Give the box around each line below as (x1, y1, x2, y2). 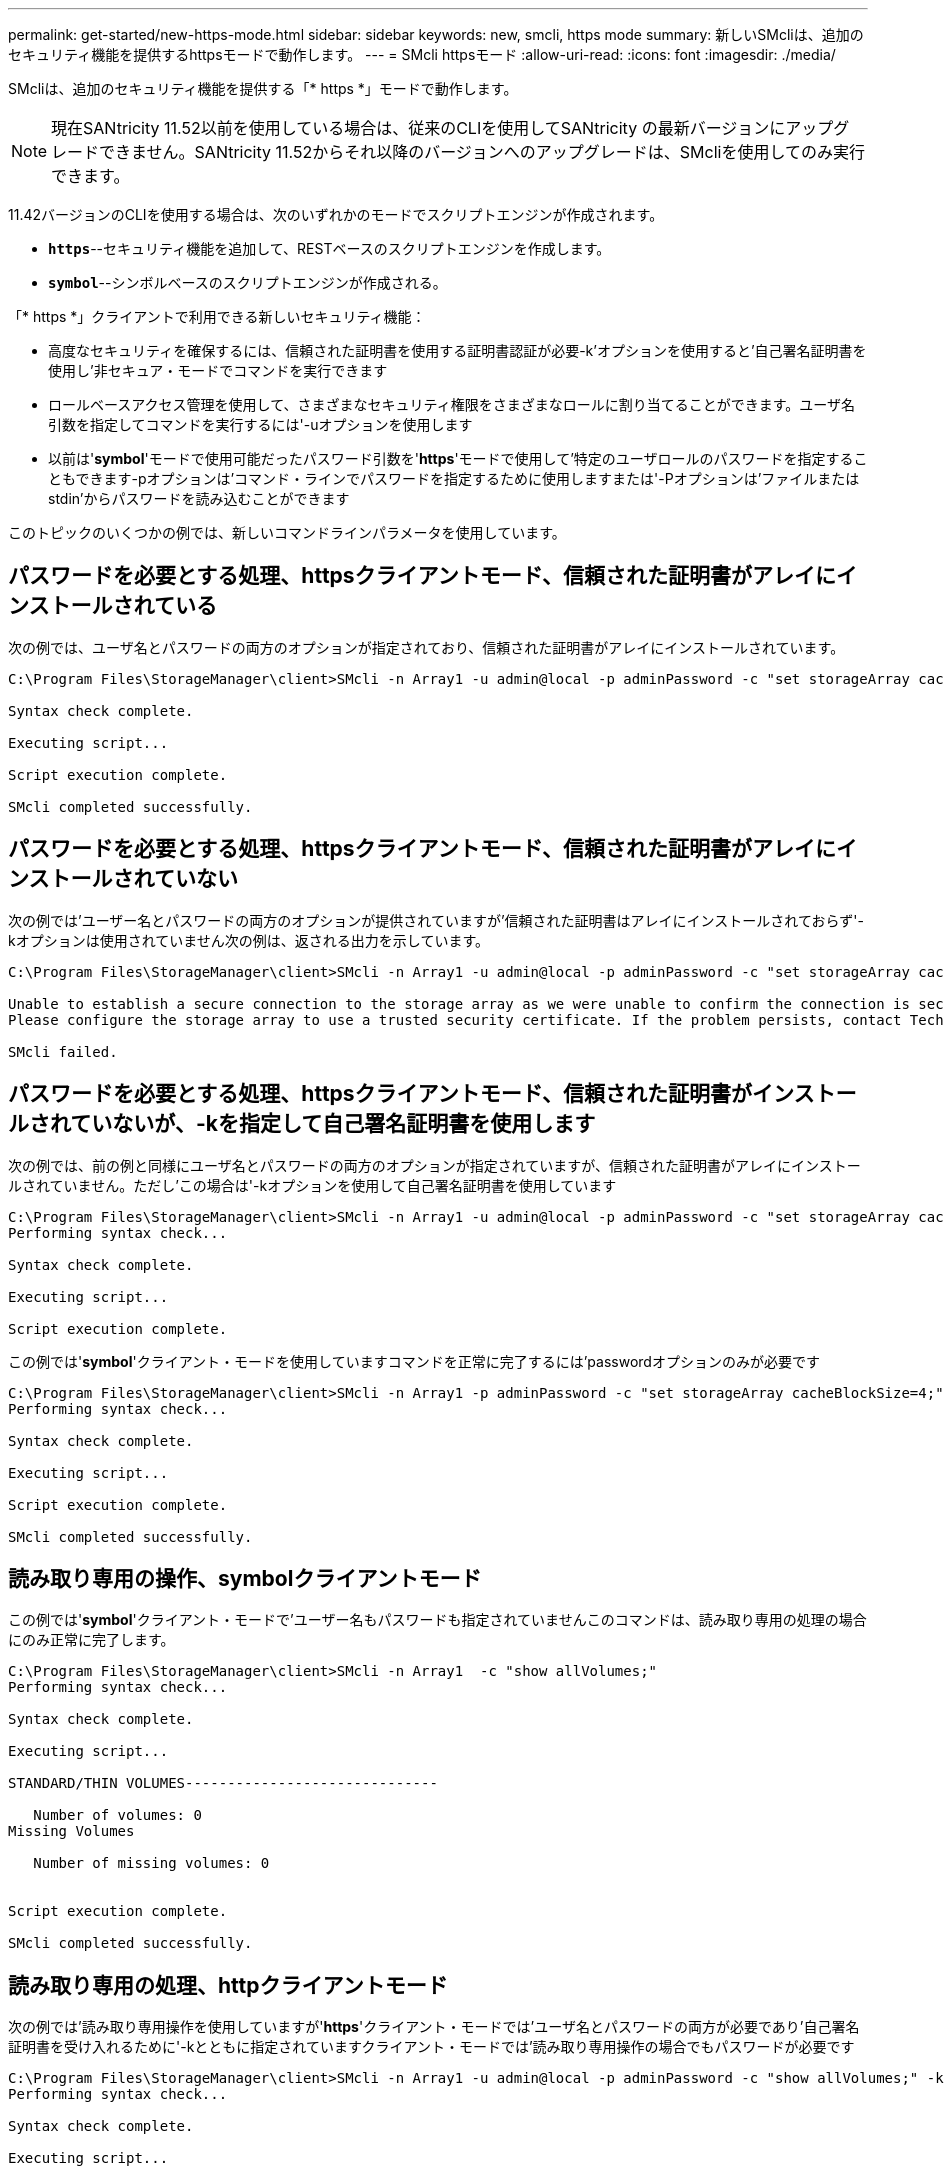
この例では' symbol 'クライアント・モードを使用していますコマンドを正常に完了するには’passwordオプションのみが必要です (8, 1352, 820, 1370)
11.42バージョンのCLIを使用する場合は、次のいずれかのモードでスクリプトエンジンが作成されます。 (8, 206, 664, 223)
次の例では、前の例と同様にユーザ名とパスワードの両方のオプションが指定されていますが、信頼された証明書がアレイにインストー (8, 1156, 861, 1174)
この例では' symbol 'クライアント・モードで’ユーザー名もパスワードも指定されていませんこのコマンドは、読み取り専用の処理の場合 (8, 1611, 867, 1629)
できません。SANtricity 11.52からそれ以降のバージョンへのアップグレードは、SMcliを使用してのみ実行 (99, 142, 865, 162)
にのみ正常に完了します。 (8, 1631, 175, 1649)
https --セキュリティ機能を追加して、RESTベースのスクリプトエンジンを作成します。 (48, 240, 611, 257)
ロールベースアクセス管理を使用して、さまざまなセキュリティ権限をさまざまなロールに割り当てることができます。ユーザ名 (48, 396, 855, 413)
